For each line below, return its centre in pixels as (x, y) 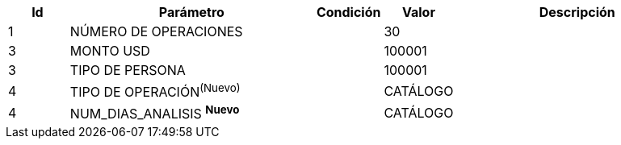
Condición (348, 12)
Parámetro (191, 12)
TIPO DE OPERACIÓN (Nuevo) (155, 91)
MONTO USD (110, 51)
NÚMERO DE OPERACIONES (156, 31)
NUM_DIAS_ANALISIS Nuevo (155, 113)
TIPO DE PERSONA (128, 70)
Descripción (577, 12)
